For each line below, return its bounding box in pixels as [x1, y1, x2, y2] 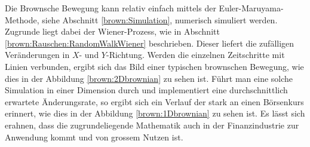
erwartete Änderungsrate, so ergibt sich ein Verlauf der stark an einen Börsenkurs [5, 95, 304, 108]
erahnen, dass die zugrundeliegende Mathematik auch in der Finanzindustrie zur [5, 118, 299, 131]
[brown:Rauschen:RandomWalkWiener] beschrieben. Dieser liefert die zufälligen [5, 36, 294, 49]
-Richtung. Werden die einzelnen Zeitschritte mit [106, 48, 285, 61]
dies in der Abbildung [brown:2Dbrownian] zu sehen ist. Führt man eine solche [5, 72, 293, 84]
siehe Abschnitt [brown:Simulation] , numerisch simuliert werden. [42, 13, 278, 26]
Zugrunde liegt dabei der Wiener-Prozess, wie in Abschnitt [5, 25, 220, 38]
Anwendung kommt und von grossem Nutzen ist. [5, 130, 183, 143]
